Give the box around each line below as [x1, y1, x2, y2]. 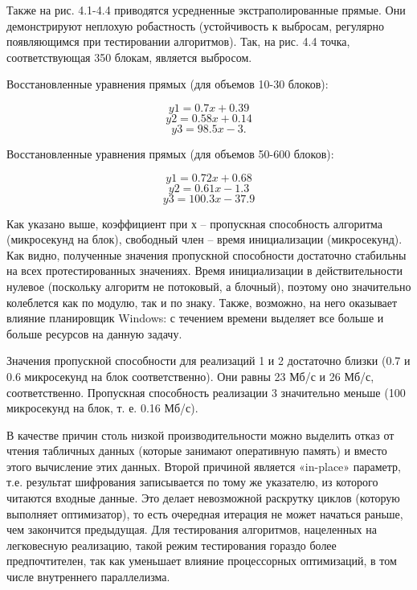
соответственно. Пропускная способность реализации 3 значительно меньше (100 [6, 383, 406, 400]
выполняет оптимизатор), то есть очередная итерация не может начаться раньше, [6, 505, 403, 522]
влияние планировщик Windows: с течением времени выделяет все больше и [6, 309, 384, 326]
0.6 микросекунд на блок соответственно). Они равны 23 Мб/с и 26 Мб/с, [6, 367, 374, 384]
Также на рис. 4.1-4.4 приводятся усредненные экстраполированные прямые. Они [6, 2, 406, 18]
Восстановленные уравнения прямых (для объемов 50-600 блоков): [6, 145, 334, 162]
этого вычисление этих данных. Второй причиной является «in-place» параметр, [6, 457, 401, 474]
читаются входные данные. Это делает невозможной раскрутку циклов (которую [6, 490, 400, 506]
